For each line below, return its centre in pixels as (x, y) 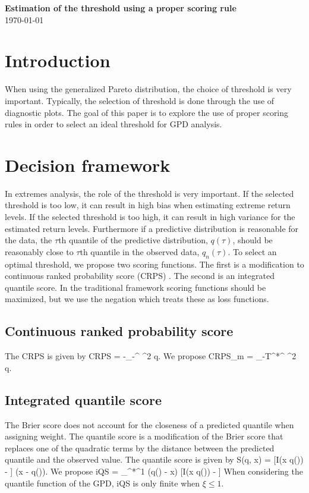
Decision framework (88, 164)
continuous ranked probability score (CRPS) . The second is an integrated (140, 276)
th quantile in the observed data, (140, 251)
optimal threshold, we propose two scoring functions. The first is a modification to (154, 264)
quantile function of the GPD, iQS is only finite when (103, 483)
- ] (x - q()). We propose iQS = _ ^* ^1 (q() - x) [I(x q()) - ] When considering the (154, 471)
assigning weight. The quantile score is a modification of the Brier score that (144, 436)
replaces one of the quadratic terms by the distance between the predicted (140, 448)
